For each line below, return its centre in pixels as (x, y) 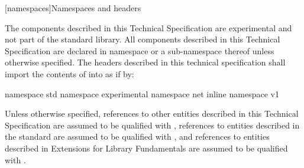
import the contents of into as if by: (69, 73)
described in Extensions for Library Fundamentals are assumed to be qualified (146, 148)
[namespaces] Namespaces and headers (73, 8)
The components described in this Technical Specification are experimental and (148, 27)
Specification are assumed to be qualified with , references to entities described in (152, 125)
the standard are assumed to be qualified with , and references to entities (137, 136)
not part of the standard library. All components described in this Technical (143, 39)
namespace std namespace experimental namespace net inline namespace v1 (142, 93)
